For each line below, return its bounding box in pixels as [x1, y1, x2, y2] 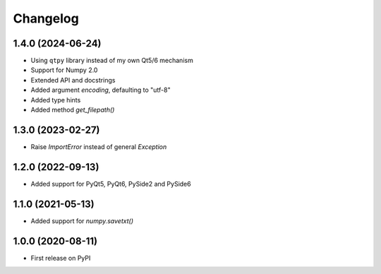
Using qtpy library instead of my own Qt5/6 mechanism [30, 56, 193, 65]
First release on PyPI [30, 254, 91, 262]
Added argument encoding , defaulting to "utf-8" [30, 85, 171, 95]
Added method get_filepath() [30, 106, 115, 114]
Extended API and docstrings [30, 76, 116, 84]
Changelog [13, 11, 79, 26]
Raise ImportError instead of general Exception [30, 142, 167, 151]
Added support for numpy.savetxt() [30, 216, 134, 225]
